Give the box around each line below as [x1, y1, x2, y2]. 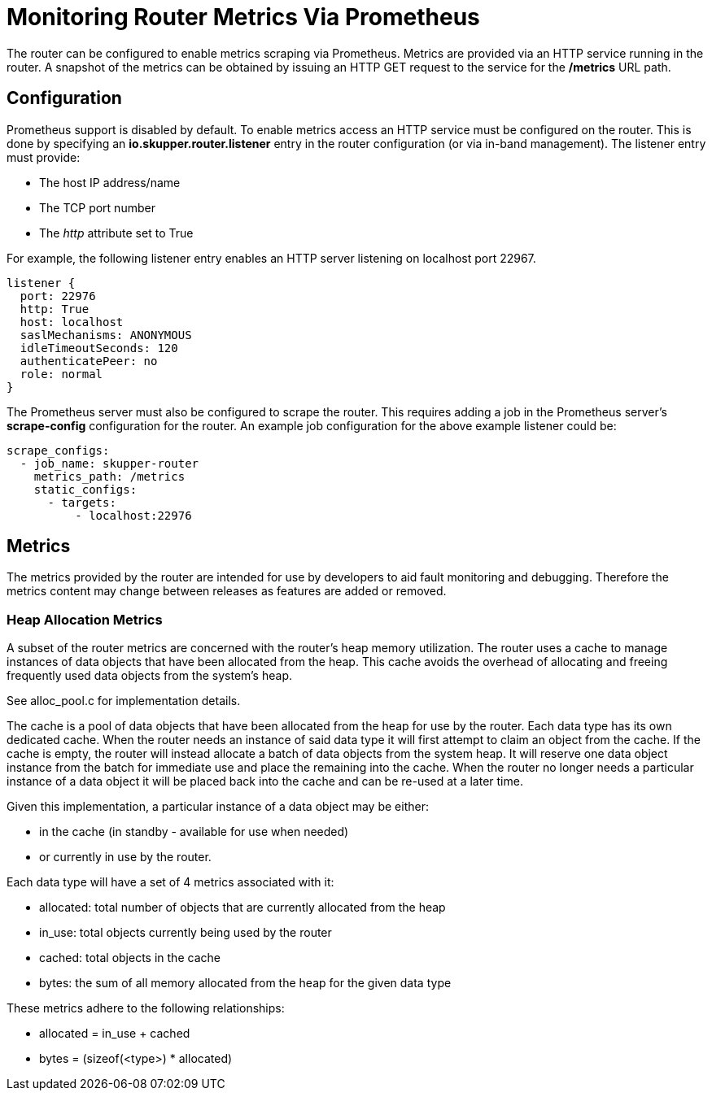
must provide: [7, 150, 81, 164]
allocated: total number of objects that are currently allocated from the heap [39, 900, 446, 915]
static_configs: [33, 482, 138, 496]
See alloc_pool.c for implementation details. [7, 694, 241, 708]
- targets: [47, 495, 116, 509]
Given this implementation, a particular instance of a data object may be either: [7, 799, 429, 814]
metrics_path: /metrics [33, 469, 186, 483]
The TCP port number [39, 200, 155, 215]
